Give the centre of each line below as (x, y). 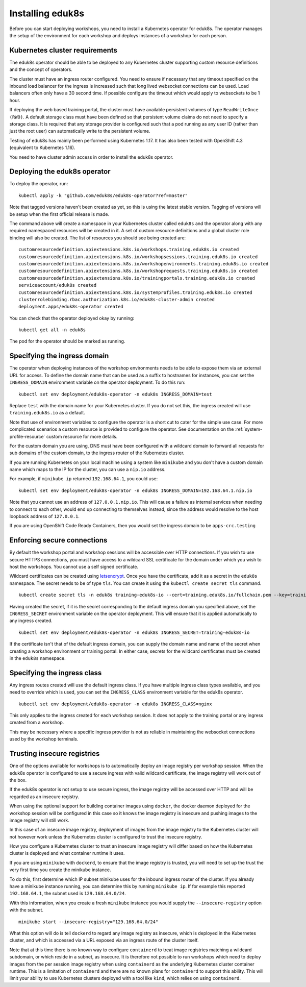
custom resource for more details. (82, 436)
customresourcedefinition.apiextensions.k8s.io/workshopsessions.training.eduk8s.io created (138, 257)
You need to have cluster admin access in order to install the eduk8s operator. (91, 157)
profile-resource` (27, 436)
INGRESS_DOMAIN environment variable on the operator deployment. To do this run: (97, 382)
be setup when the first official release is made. (59, 214)
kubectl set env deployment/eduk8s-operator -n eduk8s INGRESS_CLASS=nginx (115, 704)
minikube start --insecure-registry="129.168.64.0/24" (88, 922)
